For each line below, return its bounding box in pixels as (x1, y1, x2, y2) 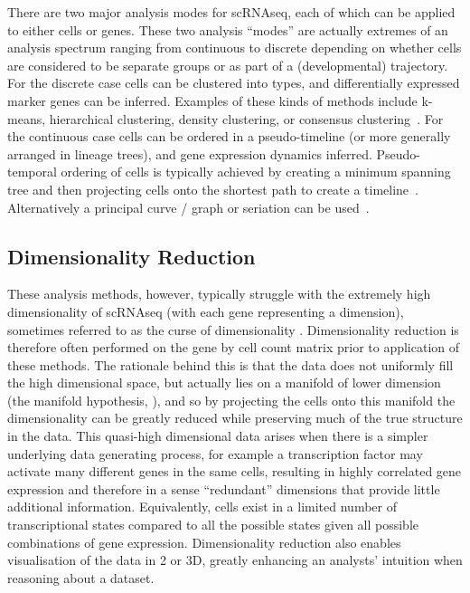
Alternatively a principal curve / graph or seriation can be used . (7, 197, 370, 216)
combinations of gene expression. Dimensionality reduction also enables (7, 532, 401, 551)
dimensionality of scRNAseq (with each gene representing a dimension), (7, 301, 404, 320)
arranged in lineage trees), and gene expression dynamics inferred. (7, 144, 372, 163)
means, (7, 109, 46, 128)
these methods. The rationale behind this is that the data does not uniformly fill (7, 355, 454, 374)
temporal (7, 162, 57, 181)
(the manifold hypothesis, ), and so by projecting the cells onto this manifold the (7, 390, 456, 409)
